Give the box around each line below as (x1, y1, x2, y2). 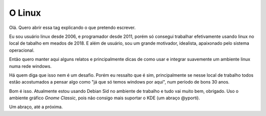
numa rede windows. (9, 63, 52, 69)
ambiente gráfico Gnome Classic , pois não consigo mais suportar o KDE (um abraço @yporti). (9, 95, 200, 101)
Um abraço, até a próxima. (9, 104, 63, 110)
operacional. (9, 47, 34, 53)
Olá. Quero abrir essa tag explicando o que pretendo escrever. (9, 25, 136, 30)
